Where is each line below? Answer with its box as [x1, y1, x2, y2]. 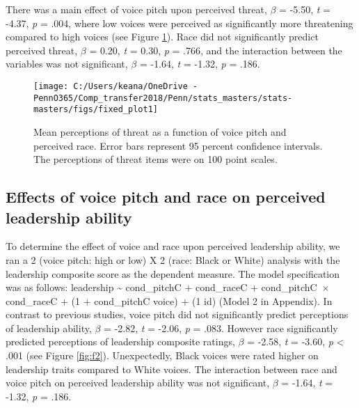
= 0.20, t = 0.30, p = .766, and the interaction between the [89, 42, 342, 57]
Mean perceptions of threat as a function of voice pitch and [33, 124, 287, 139]
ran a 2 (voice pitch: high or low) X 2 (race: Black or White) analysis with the [6, 252, 340, 267]
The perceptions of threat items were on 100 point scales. [33, 152, 278, 166]
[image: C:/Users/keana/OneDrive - [33, 81, 198, 91]
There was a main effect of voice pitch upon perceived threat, [6, 2, 267, 16]
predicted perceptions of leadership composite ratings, [6, 334, 235, 349]
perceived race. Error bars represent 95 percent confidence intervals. [33, 138, 323, 152]
